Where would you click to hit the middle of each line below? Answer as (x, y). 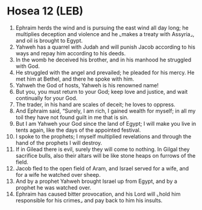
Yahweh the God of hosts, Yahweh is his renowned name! (87, 85)
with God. (27, 66)
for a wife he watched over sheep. (58, 174)
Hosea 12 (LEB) (45, 11)
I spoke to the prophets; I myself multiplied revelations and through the (103, 136)
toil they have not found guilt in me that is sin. (72, 117)
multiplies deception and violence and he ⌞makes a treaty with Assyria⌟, (105, 34)
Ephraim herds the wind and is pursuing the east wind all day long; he (102, 28)
